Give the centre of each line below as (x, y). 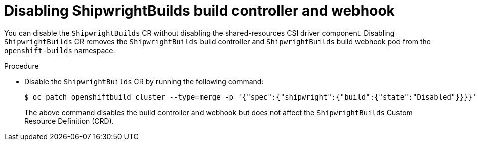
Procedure (22, 66)
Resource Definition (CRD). (69, 121)
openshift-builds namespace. (60, 50)
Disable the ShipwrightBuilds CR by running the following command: (144, 81)
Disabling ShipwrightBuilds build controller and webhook (200, 11)
